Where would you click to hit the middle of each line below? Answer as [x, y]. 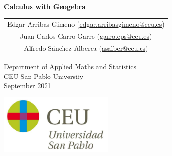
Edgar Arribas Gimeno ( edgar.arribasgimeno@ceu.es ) [86, 24]
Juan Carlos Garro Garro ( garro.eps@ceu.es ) [86, 36]
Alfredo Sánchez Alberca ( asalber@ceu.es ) [86, 48]
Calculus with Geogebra [45, 6]
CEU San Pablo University [44, 76]
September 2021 [28, 86]
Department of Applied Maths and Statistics [70, 67]
